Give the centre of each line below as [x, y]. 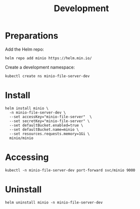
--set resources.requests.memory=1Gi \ [50, 134]
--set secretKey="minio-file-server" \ [50, 121]
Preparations [32, 36]
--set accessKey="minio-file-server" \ [51, 117]
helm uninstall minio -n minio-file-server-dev [54, 202]
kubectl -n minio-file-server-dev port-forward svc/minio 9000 [70, 170]
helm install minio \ [27, 108]
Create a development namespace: [40, 67]
